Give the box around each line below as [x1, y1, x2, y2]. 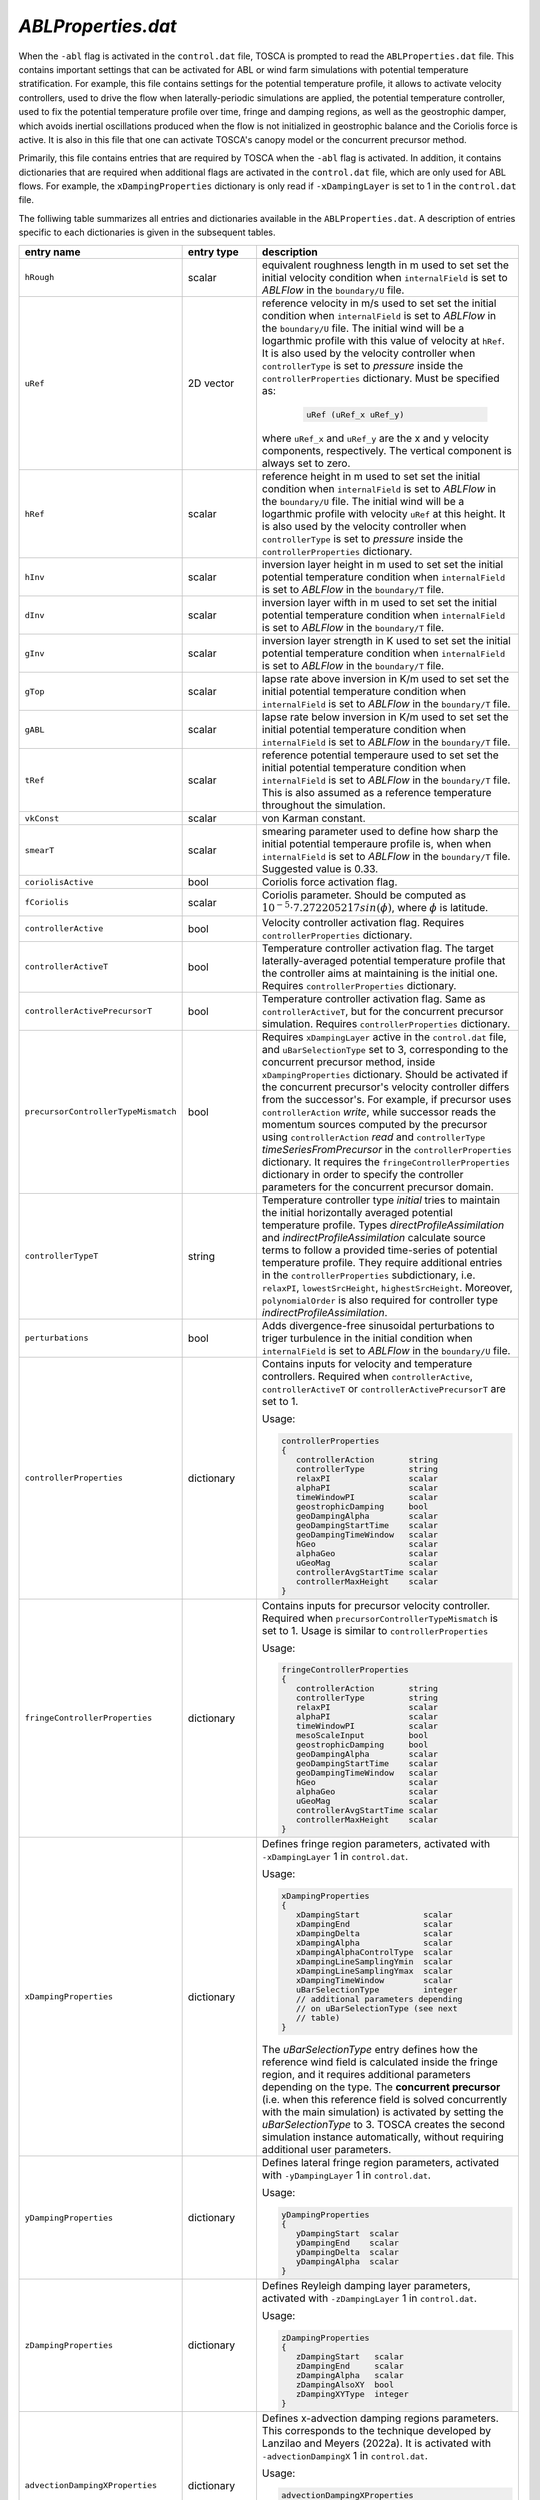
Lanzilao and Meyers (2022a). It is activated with [261, 2436, 492, 2450]
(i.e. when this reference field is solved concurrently [261, 2093, 508, 2107]
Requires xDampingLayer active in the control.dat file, [261, 1030, 507, 1044]
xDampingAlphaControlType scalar [295, 1947, 454, 1958]
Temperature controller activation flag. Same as [261, 991, 486, 1005]
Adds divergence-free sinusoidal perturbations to [261, 1318, 495, 1332]
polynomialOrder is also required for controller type [261, 1293, 499, 1307]
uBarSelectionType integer [295, 1985, 458, 1995]
